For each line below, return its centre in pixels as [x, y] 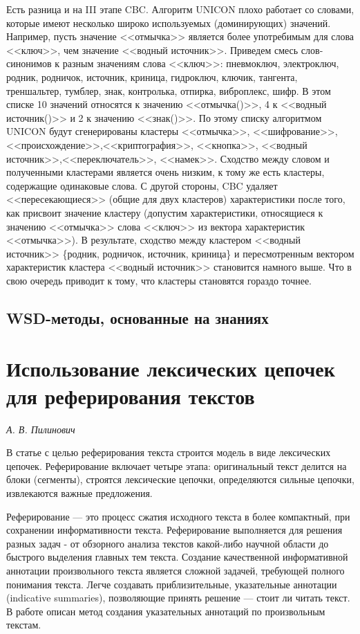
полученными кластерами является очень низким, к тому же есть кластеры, [165, 172]
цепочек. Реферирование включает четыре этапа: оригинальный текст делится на [177, 465]
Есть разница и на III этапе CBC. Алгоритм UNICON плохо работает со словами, [180, 9]
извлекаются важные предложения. [79, 492]
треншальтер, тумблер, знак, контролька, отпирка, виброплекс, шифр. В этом [169, 90]
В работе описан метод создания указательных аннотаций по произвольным [166, 611]
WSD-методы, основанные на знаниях [138, 317]
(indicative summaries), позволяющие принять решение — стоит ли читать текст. [178, 598]
